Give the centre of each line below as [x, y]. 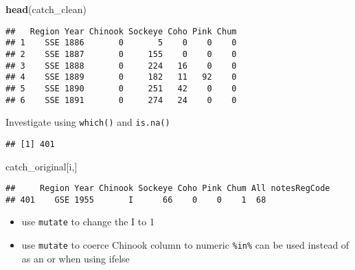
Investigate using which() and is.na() [88, 122]
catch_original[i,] [42, 166]
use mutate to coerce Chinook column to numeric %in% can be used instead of [185, 245]
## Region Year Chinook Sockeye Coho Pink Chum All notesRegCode [168, 189]
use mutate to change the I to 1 [88, 222]
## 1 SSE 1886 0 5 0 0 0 [121, 43]
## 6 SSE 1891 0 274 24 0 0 [121, 100]
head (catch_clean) [46, 9]
